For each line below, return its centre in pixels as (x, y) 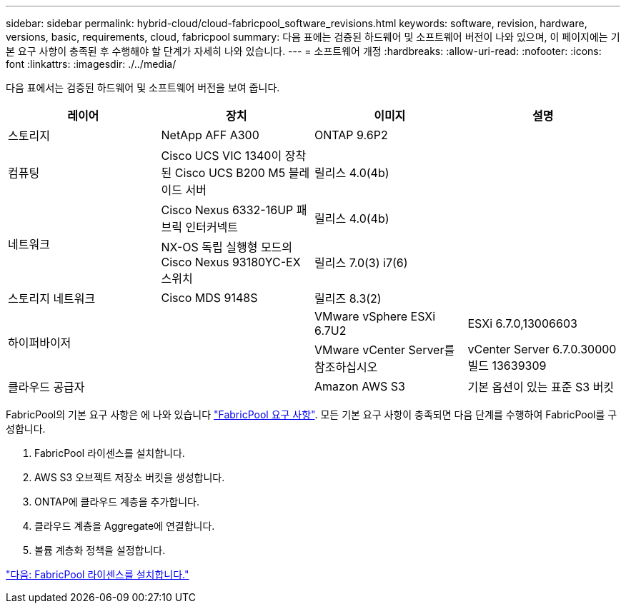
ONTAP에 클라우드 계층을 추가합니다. (117, 502)
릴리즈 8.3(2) (348, 298)
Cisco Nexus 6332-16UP (227, 210)
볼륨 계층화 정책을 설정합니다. (100, 550)
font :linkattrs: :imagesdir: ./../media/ (91, 64)
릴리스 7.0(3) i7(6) (361, 263)
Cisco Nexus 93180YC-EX (231, 262)
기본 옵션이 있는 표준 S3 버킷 (541, 387)
